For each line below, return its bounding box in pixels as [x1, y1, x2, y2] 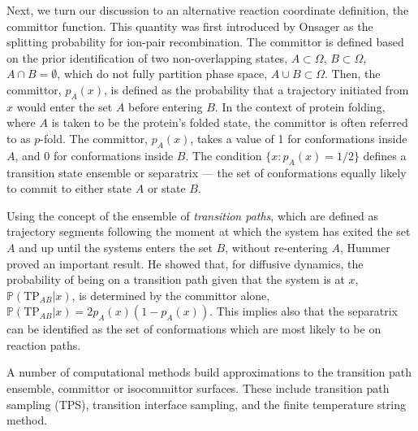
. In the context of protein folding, [214, 98, 386, 115]
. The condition [185, 146, 262, 163]
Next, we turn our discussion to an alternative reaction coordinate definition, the [6, 2, 409, 18]
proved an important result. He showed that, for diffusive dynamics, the [6, 255, 364, 272]
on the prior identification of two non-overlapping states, [6, 49, 288, 66]
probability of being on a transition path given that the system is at [6, 271, 345, 288]
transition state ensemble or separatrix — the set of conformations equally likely [6, 163, 407, 181]
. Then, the [325, 65, 381, 82]
